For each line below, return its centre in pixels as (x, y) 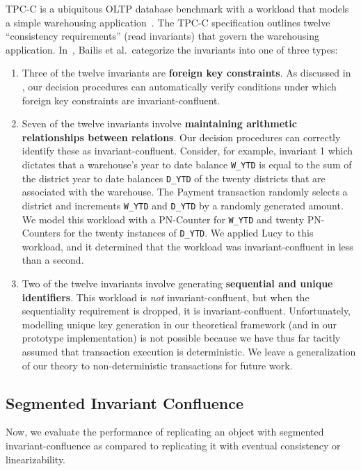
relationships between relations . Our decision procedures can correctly (181, 137)
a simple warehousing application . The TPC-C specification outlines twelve (168, 22)
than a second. (53, 260)
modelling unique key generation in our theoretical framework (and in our (179, 324)
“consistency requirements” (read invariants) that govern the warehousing (162, 36)
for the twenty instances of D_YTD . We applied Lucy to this (188, 233)
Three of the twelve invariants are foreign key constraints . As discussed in (186, 73)
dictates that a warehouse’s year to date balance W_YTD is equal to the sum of (187, 164)
